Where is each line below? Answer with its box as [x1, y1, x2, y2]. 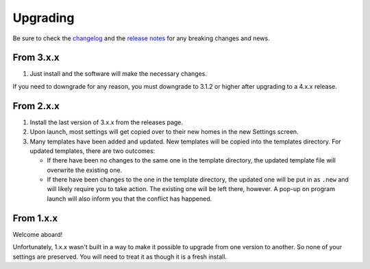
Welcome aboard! [12, 230, 63, 238]
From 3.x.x [12, 52, 60, 63]
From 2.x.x [12, 100, 60, 112]
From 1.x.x [12, 212, 58, 224]
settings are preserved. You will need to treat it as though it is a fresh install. [12, 253, 227, 261]
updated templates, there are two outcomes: [29, 147, 156, 155]
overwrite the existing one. [47, 166, 123, 174]
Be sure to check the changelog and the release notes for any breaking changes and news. [12, 34, 270, 42]
